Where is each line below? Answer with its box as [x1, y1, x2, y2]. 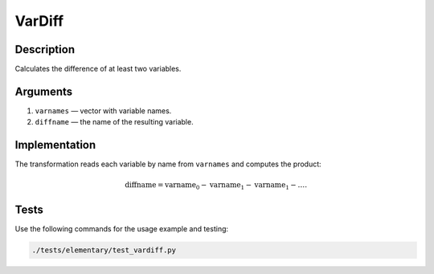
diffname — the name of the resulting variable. [35, 117, 194, 127]
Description [14, 43, 76, 56]
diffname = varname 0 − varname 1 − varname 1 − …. [125, 181, 308, 192]
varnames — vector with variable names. [35, 105, 172, 116]
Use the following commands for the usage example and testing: [14, 223, 229, 233]
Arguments [14, 84, 73, 98]
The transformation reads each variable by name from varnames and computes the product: [14, 159, 321, 169]
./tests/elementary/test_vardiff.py [31, 245, 177, 255]
